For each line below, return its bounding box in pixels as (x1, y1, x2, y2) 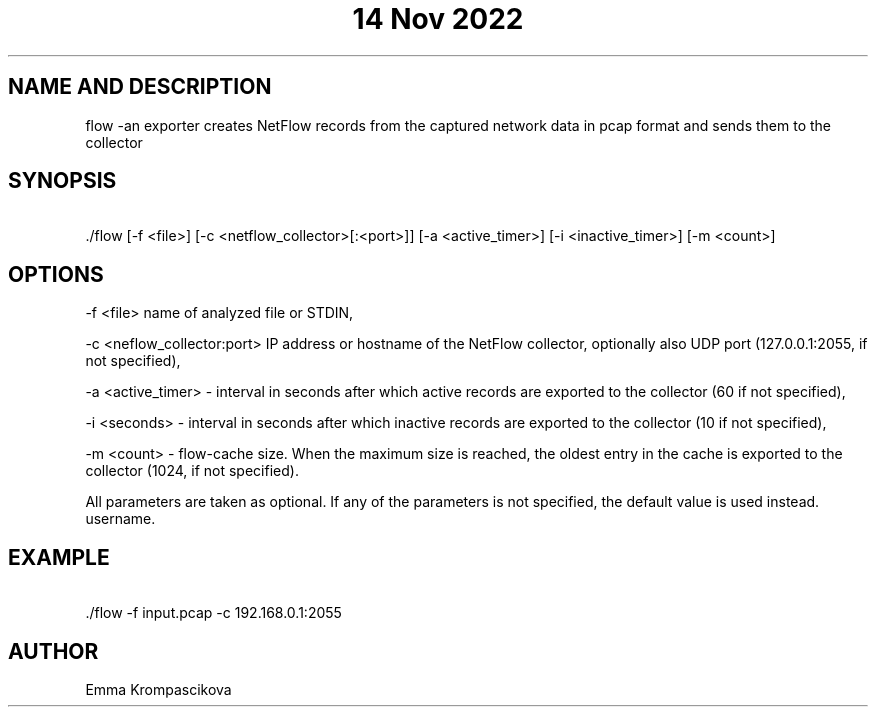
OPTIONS (8, 261, 104, 287)
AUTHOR (8, 638, 99, 664)
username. (85, 510, 156, 528)
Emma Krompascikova (85, 680, 232, 698)
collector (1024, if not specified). (85, 462, 299, 480)
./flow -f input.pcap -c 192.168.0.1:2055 (85, 604, 342, 622)
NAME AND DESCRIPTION (8, 74, 272, 100)
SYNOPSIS (8, 168, 117, 194)
